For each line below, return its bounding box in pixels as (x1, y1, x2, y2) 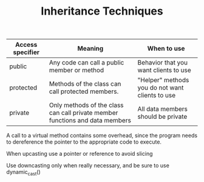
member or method (49, 66, 104, 74)
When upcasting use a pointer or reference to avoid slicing (6, 150, 153, 158)
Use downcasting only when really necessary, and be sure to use (6, 162, 170, 169)
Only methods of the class (49, 101, 124, 110)
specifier (13, 48, 39, 57)
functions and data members (49, 116, 132, 125)
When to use (147, 44, 185, 53)
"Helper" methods (137, 76, 189, 85)
